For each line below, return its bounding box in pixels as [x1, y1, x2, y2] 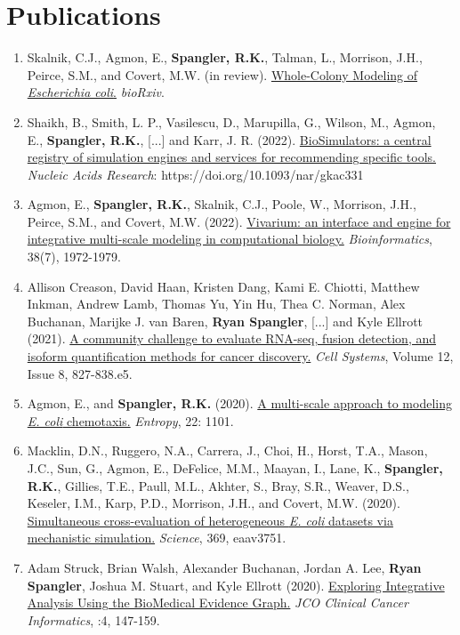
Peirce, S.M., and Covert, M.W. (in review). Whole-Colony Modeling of [27, 65, 418, 84]
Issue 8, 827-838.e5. [27, 364, 133, 382]
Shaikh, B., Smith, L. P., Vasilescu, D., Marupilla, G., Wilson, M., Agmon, [27, 112, 436, 131]
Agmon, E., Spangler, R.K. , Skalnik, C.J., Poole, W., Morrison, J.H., [27, 195, 416, 213]
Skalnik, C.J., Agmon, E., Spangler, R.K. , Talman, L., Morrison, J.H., [27, 48, 423, 67]
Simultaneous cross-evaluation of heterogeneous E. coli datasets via [27, 510, 393, 529]
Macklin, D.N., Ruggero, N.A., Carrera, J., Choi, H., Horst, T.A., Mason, [27, 441, 428, 460]
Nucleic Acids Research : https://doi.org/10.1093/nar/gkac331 [27, 165, 364, 183]
